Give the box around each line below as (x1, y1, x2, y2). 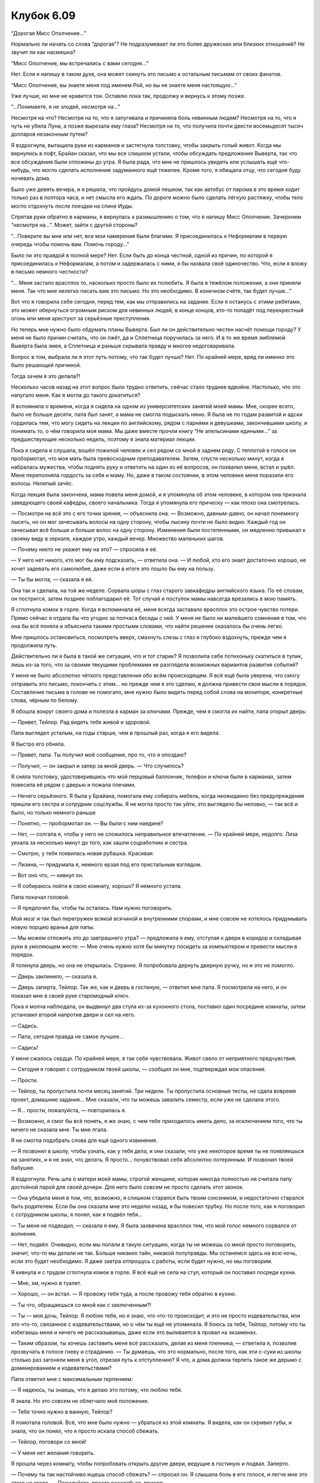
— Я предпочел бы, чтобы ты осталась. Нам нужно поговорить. (11, 905, 173, 912)
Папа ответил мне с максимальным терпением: (11, 1375, 133, 1382)
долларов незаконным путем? (11, 131, 88, 138)
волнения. (11, 1230, 37, 1237)
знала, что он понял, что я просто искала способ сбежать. (11, 1427, 159, 1434)
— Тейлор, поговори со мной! (11, 1439, 87, 1446)
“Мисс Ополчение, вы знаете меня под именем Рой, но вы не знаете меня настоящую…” (11, 81, 237, 88)
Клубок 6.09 (11, 9, 76, 22)
